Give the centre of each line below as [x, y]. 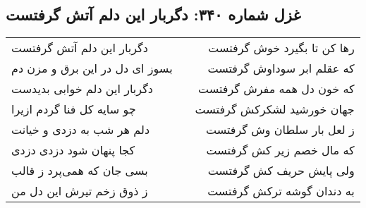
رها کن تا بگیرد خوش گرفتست [281, 48]
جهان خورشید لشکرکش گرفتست [275, 109]
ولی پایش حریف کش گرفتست [281, 171]
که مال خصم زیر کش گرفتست [280, 150]
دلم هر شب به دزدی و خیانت [81, 130]
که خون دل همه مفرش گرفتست [276, 89]
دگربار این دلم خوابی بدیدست [82, 89]
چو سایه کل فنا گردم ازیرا [74, 109]
